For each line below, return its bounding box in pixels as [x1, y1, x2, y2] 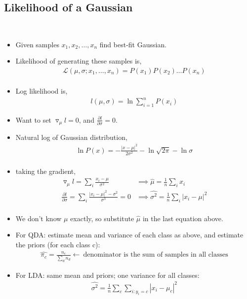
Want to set [15, 114, 51, 125]
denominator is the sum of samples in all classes [83, 251, 228, 259]
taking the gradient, [15, 166, 76, 176]
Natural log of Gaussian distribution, [15, 132, 127, 142]
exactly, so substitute [70, 213, 134, 223]
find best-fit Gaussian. [99, 39, 167, 49]
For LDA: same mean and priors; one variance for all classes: [15, 269, 200, 280]
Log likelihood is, [15, 86, 68, 96]
